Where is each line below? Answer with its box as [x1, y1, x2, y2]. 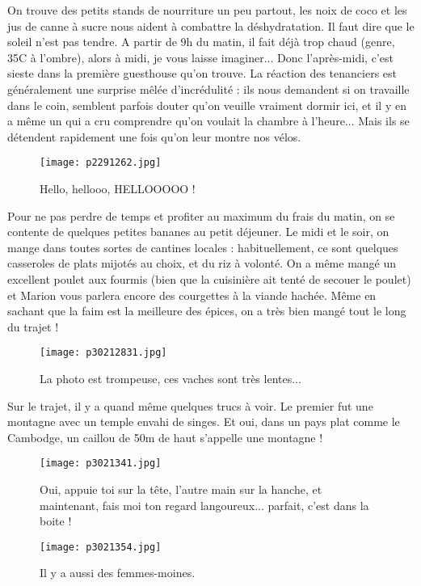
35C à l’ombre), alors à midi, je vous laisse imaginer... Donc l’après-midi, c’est [7, 48, 394, 65]
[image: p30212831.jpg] [40, 347, 167, 359]
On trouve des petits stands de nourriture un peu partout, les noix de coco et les [7, 2, 407, 18]
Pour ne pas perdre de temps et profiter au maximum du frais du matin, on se [7, 207, 395, 224]
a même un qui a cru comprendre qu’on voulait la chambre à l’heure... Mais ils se [7, 112, 410, 129]
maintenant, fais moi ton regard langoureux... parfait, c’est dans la [40, 496, 369, 513]
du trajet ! [7, 318, 59, 335]
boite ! [40, 512, 72, 529]
